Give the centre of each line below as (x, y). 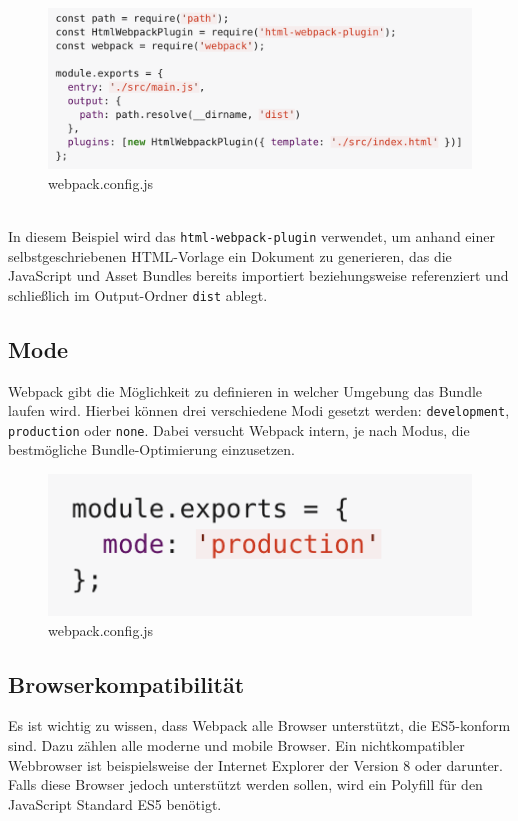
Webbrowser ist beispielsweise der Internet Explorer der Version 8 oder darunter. (255, 764)
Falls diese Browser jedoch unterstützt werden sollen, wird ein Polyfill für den (245, 784)
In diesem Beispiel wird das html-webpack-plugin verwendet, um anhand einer (251, 235)
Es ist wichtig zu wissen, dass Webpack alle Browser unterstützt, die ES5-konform (259, 725)
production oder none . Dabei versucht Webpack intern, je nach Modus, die (239, 429)
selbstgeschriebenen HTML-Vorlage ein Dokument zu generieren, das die (230, 255)
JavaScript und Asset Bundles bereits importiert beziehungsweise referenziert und (258, 275)
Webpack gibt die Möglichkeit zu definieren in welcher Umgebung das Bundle (245, 390)
